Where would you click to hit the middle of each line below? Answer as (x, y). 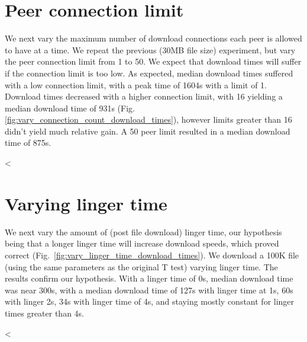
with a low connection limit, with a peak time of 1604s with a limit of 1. (136, 84)
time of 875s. (28, 143)
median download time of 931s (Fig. (70, 108)
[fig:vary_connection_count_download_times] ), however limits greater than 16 (148, 119)
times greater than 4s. (44, 313)
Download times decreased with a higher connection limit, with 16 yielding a (144, 96)
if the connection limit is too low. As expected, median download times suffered (149, 73)
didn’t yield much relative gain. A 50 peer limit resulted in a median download (148, 131)
